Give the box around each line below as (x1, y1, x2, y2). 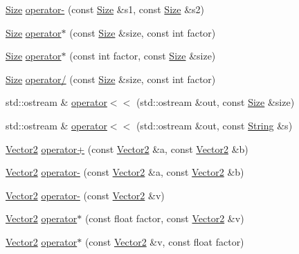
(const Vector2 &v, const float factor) (84, 234, 244, 248)
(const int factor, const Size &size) (69, 48, 216, 63)
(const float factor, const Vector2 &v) (84, 211, 244, 226)
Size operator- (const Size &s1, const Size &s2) (6, 2, 204, 16)
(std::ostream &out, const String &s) (136, 118, 293, 132)
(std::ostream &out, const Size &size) (136, 95, 295, 109)
